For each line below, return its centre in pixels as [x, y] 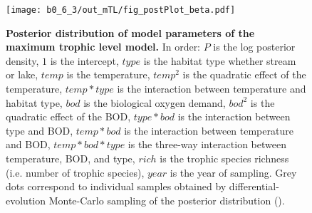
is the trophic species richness [224, 158]
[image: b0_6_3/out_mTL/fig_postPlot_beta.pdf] [121, 10]
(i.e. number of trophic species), [75, 172]
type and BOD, [40, 130]
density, [22, 60]
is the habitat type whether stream [220, 60]
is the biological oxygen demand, [155, 102]
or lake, [22, 74]
